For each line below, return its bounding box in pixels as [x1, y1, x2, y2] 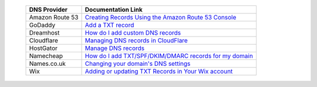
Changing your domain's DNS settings [85, 59, 191, 68]
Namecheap [29, 52, 63, 60]
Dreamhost [29, 29, 60, 36]
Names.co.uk [29, 59, 66, 68]
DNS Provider [29, 6, 68, 14]
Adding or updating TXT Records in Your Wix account [85, 68, 233, 75]
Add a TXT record [85, 21, 134, 29]
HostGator [29, 44, 58, 52]
